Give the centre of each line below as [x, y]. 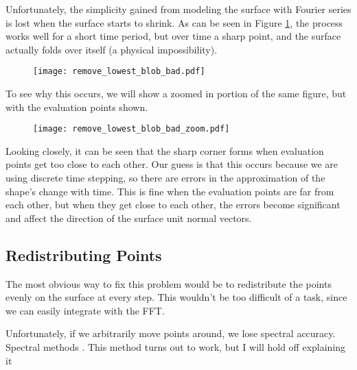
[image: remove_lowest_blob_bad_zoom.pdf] [131, 129]
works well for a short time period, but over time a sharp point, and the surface [173, 36]
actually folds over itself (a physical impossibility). [112, 49]
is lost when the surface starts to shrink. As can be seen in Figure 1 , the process [174, 22]
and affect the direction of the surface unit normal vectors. [129, 218]
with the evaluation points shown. [77, 107]
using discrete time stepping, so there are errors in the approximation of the [165, 178]
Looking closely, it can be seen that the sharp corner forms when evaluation [165, 150]
